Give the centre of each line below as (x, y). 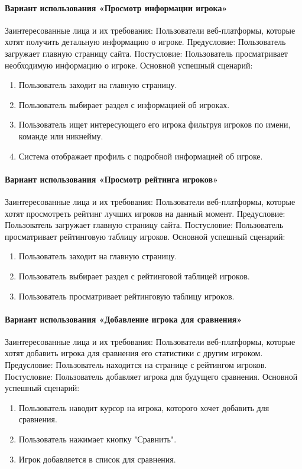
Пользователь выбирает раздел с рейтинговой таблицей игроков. (134, 276)
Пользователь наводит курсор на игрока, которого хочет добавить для (144, 407)
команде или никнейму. (61, 136)
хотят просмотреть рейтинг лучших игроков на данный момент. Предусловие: (145, 213)
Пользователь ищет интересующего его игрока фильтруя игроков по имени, (155, 124)
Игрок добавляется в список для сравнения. (97, 459)
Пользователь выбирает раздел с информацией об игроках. (124, 104)
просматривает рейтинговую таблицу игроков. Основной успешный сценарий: (145, 236)
